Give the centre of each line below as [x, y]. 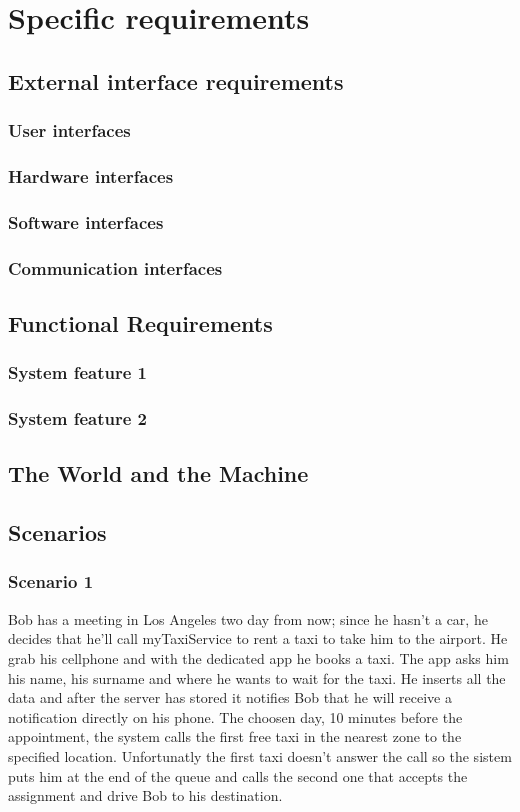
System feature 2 [78, 418]
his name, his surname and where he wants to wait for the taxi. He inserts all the [257, 677]
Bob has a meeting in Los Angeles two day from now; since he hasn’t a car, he [248, 618]
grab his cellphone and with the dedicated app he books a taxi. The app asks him [258, 657]
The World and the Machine [158, 473]
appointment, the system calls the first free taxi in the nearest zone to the [235, 736]
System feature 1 [78, 372]
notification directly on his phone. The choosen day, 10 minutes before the [235, 716]
